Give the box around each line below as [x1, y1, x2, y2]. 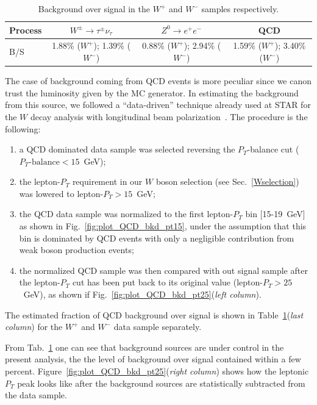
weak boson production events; [19, 243, 134, 256]
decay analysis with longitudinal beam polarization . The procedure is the [30, 110, 308, 123]
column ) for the [5, 320, 63, 333]
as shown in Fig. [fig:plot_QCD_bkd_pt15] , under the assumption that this [19, 220, 307, 232]
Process [9, 23, 42, 36]
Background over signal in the [38, 2, 150, 15]
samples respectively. [201, 2, 279, 15]
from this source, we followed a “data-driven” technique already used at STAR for [5, 98, 311, 111]
